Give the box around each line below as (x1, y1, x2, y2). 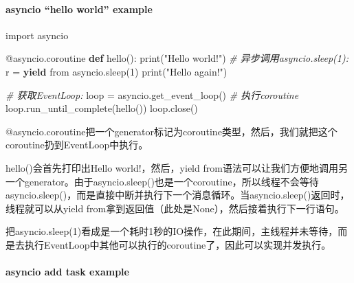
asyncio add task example (5, 264, 129, 279)
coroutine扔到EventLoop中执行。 (5, 137, 148, 152)
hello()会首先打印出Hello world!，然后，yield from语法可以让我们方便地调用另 (5, 160, 348, 174)
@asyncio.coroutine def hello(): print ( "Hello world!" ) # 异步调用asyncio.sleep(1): (5, 51, 349, 65)
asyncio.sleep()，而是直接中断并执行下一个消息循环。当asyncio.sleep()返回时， (5, 188, 350, 202)
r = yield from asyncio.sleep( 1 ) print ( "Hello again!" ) (5, 64, 228, 78)
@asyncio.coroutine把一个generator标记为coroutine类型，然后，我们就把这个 (5, 124, 338, 138)
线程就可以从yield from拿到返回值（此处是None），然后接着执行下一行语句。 (5, 201, 344, 215)
